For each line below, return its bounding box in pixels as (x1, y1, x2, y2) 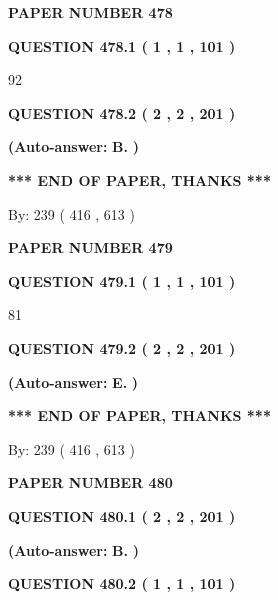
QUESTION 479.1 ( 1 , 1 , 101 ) (8, 270, 236, 291)
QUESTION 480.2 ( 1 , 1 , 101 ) (8, 573, 236, 594)
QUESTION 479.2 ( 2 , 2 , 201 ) (8, 337, 236, 358)
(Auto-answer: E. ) (8, 371, 139, 392)
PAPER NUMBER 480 (8, 472, 173, 493)
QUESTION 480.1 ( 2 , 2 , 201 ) (8, 505, 236, 526)
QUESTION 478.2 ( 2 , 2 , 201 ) (8, 102, 236, 123)
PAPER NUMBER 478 (8, 2, 173, 22)
